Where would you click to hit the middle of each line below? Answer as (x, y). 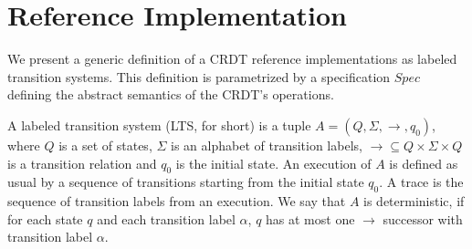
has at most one (310, 218)
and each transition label (166, 218)
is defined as (424, 163)
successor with (423, 218)
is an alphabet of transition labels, (267, 145)
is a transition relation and (82, 163)
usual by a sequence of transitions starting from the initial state (186, 182)
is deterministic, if (414, 201)
